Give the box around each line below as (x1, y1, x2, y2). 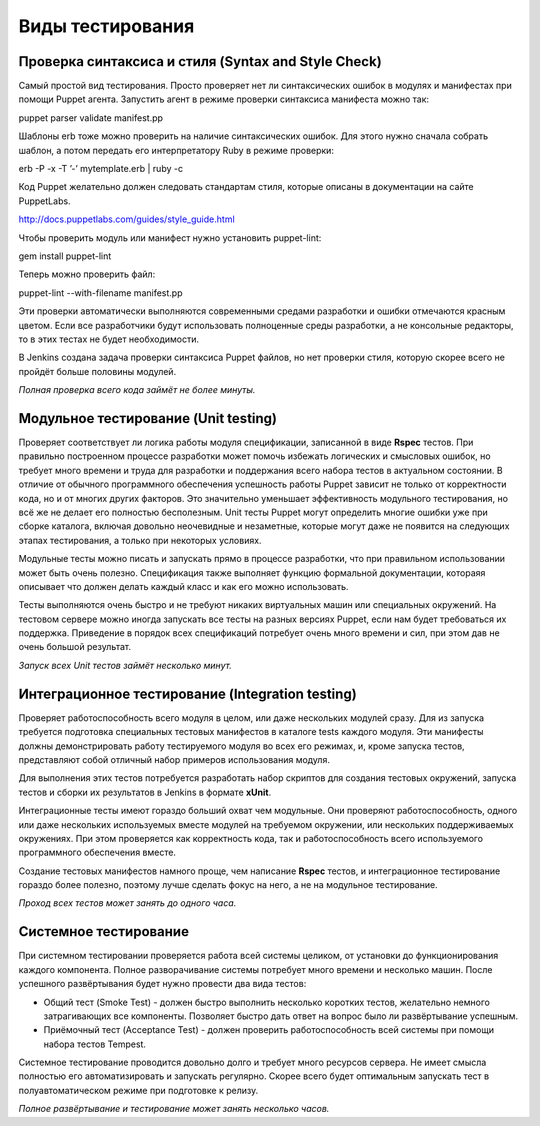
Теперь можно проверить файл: (18, 268, 156, 280)
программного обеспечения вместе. (18, 846, 177, 859)
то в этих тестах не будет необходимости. (18, 333, 200, 345)
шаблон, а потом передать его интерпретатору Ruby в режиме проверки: (18, 144, 335, 156)
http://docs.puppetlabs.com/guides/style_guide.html (18, 213, 235, 225)
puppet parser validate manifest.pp (18, 111, 164, 124)
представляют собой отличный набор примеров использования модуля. (18, 753, 330, 765)
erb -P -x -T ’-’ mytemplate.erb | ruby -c (18, 163, 184, 175)
